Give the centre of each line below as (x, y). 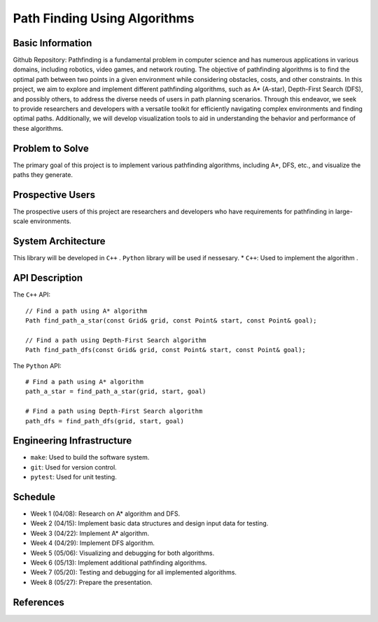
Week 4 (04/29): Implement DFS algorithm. (93, 543)
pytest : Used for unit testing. (73, 477)
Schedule (34, 497)
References (38, 602)
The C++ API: (32, 295)
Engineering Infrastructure (72, 441)
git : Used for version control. (73, 467)
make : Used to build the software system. (90, 458)
